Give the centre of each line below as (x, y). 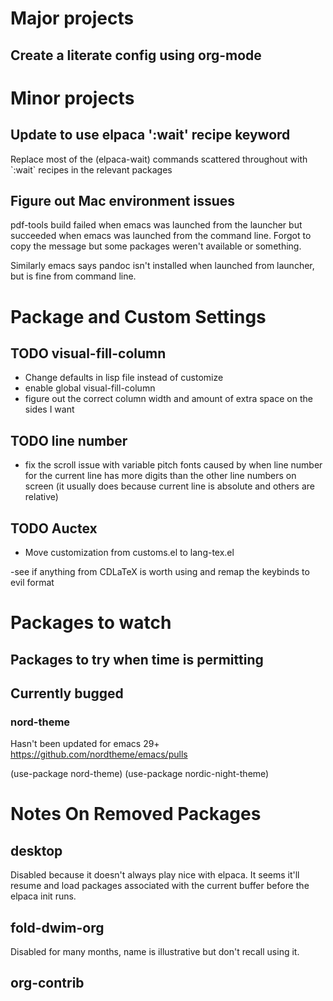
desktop (36, 850)
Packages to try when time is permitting (137, 659)
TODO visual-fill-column (88, 353)
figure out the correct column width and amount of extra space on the (168, 399)
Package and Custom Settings (138, 316)
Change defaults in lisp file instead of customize (124, 378)
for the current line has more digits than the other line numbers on (160, 476)
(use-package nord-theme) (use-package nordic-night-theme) (140, 774)
